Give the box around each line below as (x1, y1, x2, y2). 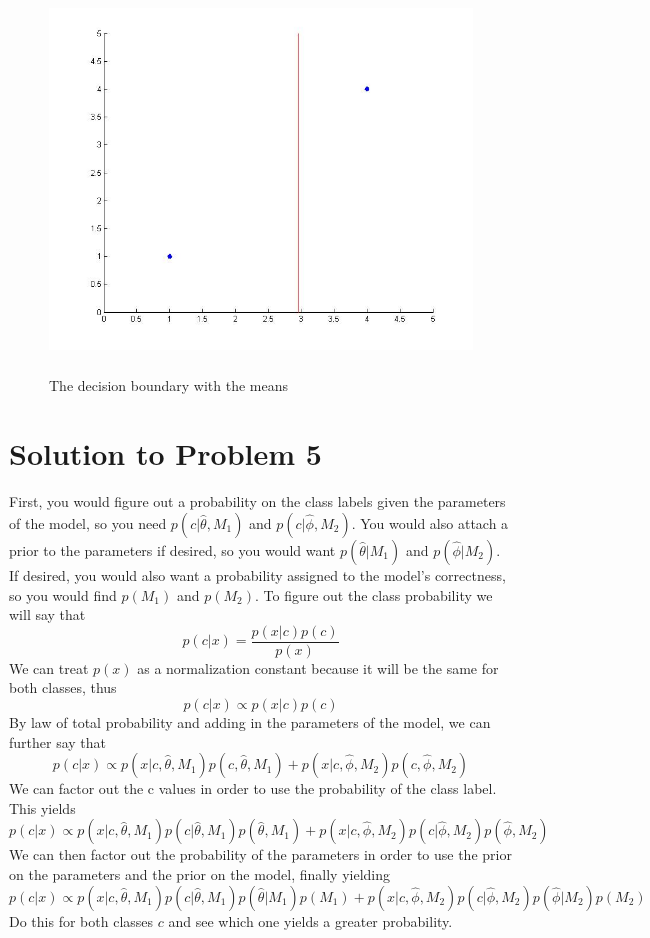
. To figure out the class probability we (254, 584, 493, 605)
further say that (9, 731, 107, 752)
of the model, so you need (9, 512, 167, 533)
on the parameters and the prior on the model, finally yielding (9, 863, 390, 884)
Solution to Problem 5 (9, 433, 322, 474)
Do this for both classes (9, 910, 154, 931)
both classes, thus (9, 677, 117, 698)
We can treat (9, 657, 89, 678)
